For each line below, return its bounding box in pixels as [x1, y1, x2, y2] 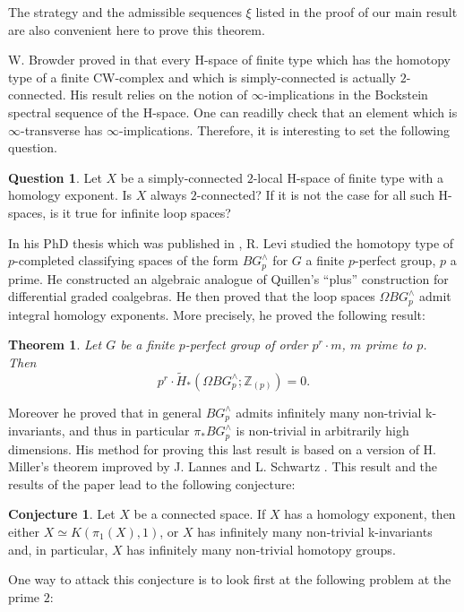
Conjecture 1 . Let [8, 504, 116, 523]
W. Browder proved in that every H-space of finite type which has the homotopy [8, 50, 451, 69]
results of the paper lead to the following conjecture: [8, 474, 296, 493]
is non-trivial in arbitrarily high [236, 421, 409, 440]
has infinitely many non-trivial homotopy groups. [126, 539, 396, 558]
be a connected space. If [133, 504, 266, 523]
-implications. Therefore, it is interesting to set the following [118, 120, 451, 139]
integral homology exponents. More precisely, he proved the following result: [8, 305, 425, 323]
